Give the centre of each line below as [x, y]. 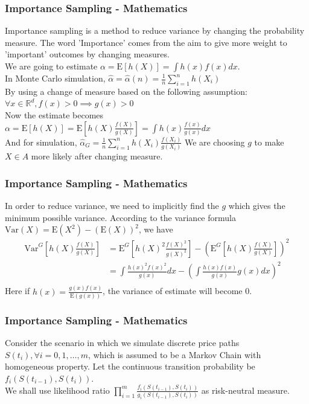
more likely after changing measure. [97, 156]
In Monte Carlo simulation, [55, 78]
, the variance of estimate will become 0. [177, 291]
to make [269, 142]
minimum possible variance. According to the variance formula [120, 217]
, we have [156, 229]
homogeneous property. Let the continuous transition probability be [130, 366]
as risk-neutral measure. [245, 390]
